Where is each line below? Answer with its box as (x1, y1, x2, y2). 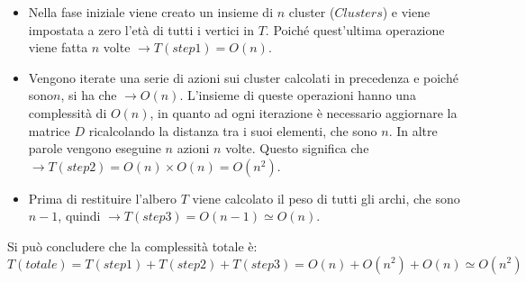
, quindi (58, 206, 101, 225)
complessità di (28, 103, 107, 122)
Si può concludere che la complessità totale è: (7, 236, 258, 255)
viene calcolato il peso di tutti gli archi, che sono (192, 188, 460, 207)
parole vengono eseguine (28, 139, 161, 158)
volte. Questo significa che (225, 139, 369, 158)
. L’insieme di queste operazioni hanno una (179, 86, 416, 105)
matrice (28, 121, 70, 140)
